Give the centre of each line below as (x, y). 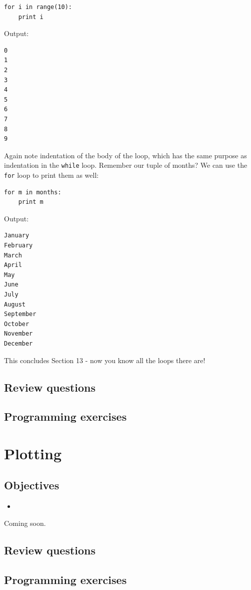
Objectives (32, 485)
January (17, 236)
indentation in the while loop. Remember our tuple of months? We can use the (126, 165)
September (20, 314)
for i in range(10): (38, 7)
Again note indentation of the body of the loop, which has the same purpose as (125, 155)
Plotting (33, 453)
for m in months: (33, 192)
